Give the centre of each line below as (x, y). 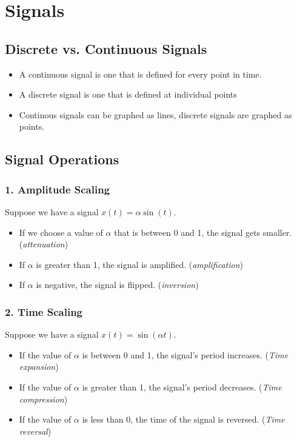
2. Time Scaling (44, 311)
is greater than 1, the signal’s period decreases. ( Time (182, 387)
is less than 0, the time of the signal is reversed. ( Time (183, 419)
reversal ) (35, 431)
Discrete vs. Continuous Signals (106, 48)
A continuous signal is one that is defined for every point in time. (140, 74)
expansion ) (39, 367)
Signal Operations (62, 159)
